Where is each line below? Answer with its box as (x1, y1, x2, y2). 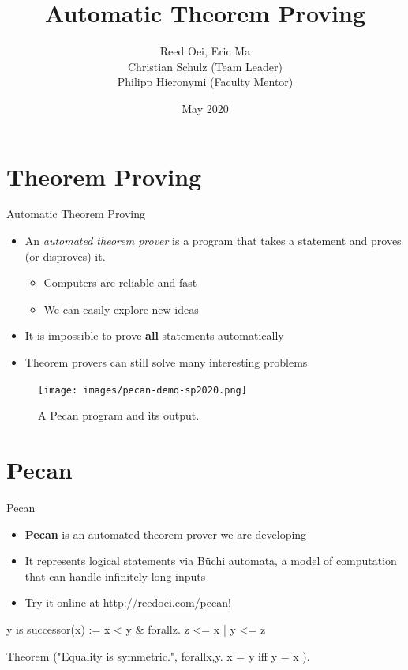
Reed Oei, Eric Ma (159, 43, 251, 59)
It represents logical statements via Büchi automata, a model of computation (24, 552, 397, 569)
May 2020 (182, 100, 229, 116)
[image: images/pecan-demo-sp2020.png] (38, 384, 247, 396)
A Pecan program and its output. (38, 407, 200, 423)
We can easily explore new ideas (43, 300, 199, 317)
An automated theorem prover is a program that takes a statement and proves (24, 232, 402, 249)
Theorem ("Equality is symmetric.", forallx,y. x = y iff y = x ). (6, 647, 310, 664)
